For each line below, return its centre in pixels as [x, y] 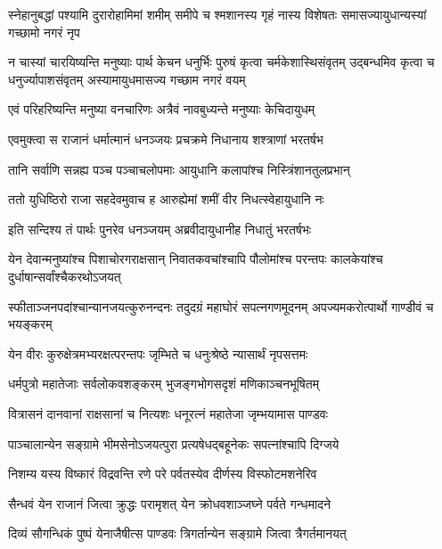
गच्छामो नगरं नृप [44, 32]
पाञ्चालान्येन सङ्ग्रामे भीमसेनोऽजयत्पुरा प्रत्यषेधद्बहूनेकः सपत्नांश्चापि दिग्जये [174, 443]
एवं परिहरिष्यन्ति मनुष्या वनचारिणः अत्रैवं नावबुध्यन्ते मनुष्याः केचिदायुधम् [161, 109]
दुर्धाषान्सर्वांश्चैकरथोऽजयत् [65, 276]
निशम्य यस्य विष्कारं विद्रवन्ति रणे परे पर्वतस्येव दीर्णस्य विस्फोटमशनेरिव [163, 474]
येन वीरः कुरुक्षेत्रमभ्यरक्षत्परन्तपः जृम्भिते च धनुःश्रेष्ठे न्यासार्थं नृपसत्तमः [158, 353]
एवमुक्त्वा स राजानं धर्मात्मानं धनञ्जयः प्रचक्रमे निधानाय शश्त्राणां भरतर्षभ [166, 139]
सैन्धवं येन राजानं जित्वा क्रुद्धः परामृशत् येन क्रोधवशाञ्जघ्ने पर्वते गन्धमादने [170, 503]
